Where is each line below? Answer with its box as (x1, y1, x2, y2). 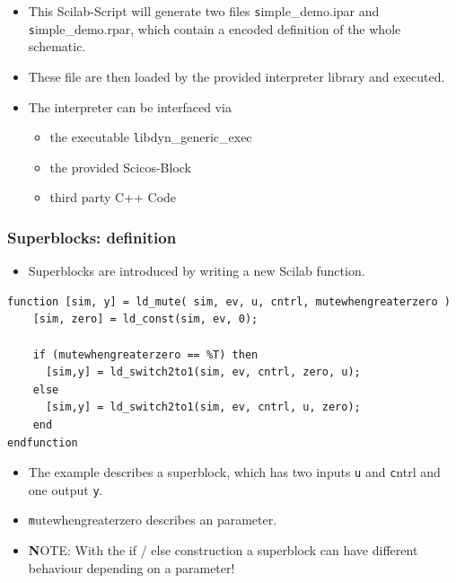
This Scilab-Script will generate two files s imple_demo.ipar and (28, 2, 380, 20)
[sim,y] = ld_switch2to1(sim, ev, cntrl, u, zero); (45, 401, 361, 414)
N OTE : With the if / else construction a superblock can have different (28, 541, 418, 560)
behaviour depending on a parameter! (28, 558, 235, 577)
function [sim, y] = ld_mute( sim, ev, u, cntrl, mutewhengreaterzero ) (7, 295, 451, 308)
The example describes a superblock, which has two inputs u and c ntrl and (28, 463, 441, 481)
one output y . (28, 480, 103, 499)
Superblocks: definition (7, 225, 177, 248)
